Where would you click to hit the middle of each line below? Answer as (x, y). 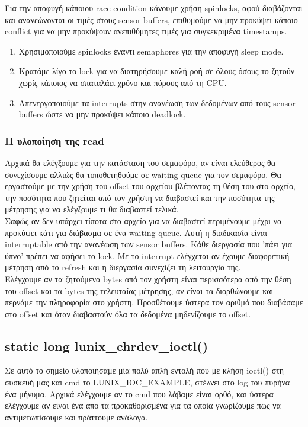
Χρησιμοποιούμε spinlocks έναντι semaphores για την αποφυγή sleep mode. (151, 51)
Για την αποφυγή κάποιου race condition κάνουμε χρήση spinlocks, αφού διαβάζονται (154, 8)
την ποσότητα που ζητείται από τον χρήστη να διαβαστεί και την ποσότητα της (140, 197)
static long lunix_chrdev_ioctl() (107, 345)
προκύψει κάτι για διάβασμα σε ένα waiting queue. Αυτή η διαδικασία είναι (136, 232)
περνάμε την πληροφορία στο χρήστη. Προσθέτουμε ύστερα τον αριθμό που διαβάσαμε (154, 302)
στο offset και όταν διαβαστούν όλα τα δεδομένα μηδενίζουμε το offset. (128, 313)
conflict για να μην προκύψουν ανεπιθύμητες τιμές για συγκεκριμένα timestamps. (146, 31)
